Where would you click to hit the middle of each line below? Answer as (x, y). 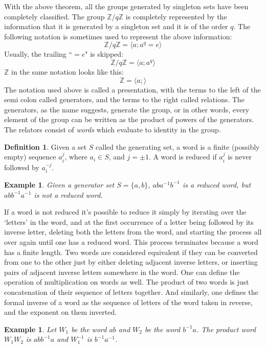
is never (240, 157)
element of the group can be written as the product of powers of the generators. (129, 119)
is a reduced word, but (217, 184)
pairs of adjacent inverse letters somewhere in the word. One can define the (122, 272)
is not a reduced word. (68, 194)
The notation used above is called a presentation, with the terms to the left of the (132, 89)
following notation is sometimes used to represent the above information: (118, 36)
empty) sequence (30, 157)
